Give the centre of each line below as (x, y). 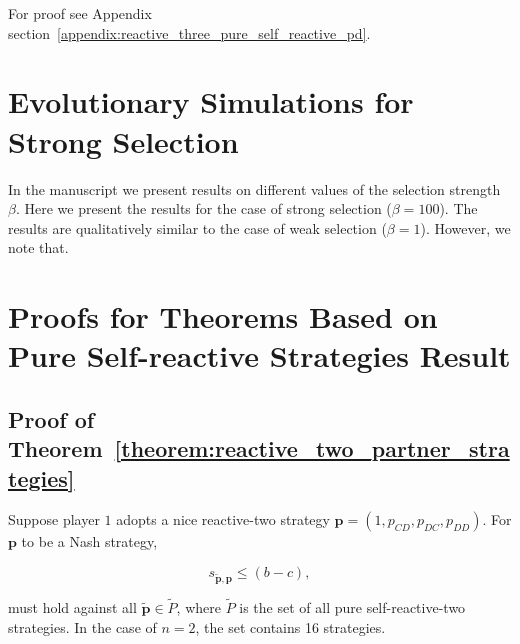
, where (198, 606)
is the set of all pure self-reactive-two (352, 606)
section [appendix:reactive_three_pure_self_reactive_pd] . (189, 32)
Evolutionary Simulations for (211, 101)
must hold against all (72, 606)
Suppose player (54, 519)
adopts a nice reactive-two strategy (223, 519)
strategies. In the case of (82, 626)
